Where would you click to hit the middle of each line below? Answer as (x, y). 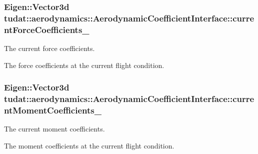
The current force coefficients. (49, 48)
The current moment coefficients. (54, 129)
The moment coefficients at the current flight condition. (89, 145)
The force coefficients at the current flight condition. (84, 65)
